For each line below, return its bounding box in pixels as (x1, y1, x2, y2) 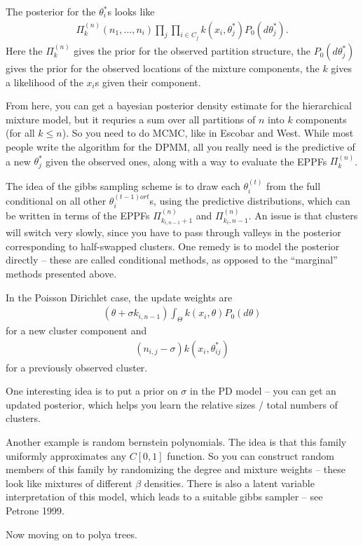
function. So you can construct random (167, 448, 334, 463)
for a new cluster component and (6, 323, 147, 338)
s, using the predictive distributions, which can (149, 193, 350, 207)
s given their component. (95, 74, 201, 89)
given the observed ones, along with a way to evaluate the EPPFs (46, 153, 327, 168)
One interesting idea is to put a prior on (6, 383, 178, 398)
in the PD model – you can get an (190, 383, 336, 398)
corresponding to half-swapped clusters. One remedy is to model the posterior (6, 238, 340, 253)
